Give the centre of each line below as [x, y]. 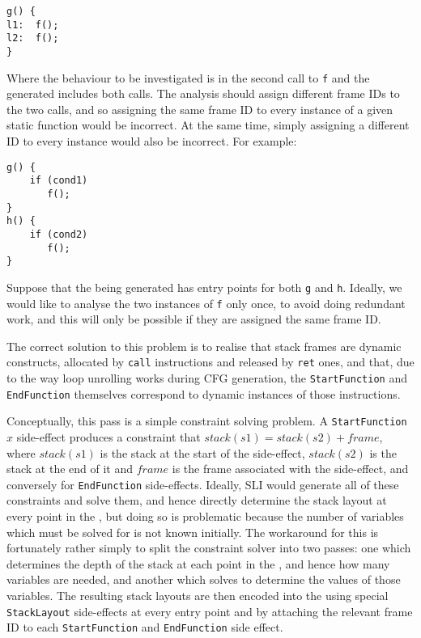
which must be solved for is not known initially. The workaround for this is [193, 532]
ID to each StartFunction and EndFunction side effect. [145, 627]
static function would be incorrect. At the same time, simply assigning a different [208, 125]
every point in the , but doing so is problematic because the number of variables [205, 516]
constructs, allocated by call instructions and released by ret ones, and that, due [210, 362]
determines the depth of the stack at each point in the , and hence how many [198, 563]
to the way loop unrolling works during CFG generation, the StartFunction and [207, 378]
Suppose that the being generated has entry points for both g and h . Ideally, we [204, 287]
